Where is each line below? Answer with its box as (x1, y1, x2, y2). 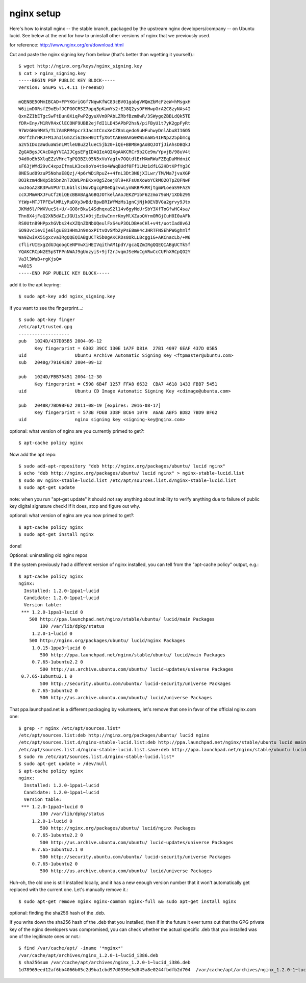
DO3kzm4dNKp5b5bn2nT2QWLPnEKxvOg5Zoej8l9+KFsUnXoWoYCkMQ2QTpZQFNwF (18, 178, 191, 183)
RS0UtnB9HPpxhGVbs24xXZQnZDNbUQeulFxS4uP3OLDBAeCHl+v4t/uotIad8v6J (18, 220, 191, 226)
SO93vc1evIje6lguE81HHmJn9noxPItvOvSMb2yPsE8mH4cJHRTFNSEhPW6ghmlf (18, 228, 191, 233)
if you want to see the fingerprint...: (9, 305, 84, 311)
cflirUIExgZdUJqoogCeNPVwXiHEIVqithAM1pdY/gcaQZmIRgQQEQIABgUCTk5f (18, 241, 191, 248)
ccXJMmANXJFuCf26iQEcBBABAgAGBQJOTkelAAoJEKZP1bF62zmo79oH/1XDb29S (18, 192, 191, 198)
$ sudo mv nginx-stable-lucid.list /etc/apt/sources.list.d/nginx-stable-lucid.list (18, 477, 237, 483)
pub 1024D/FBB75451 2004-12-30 (18, 374, 102, 380)
